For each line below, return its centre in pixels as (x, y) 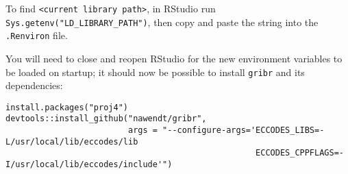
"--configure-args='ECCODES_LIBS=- (244, 130)
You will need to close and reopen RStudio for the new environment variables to (174, 58)
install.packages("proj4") (67, 107)
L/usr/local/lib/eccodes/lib (72, 141)
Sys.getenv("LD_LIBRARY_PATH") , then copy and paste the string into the (162, 22)
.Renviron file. (37, 35)
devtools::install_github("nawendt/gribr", (106, 119)
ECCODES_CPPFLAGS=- (300, 153)
